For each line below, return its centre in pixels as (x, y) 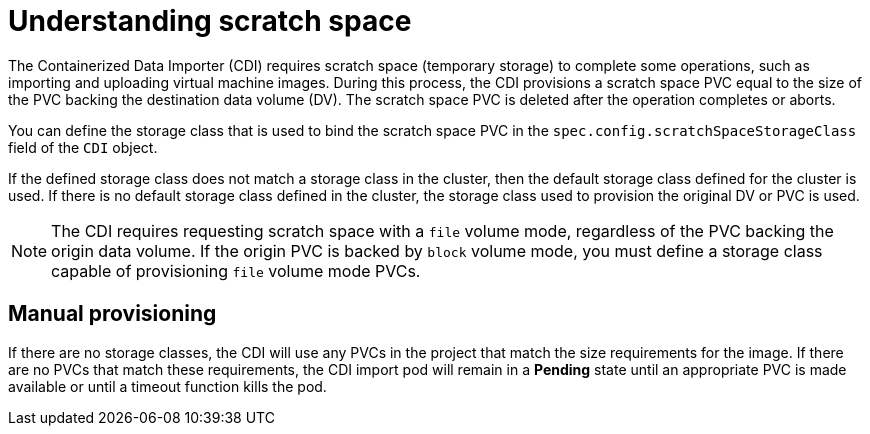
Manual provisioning (112, 314)
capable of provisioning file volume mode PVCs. (236, 270)
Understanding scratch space (210, 21)
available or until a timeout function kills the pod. (167, 386)
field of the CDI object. (83, 147)
